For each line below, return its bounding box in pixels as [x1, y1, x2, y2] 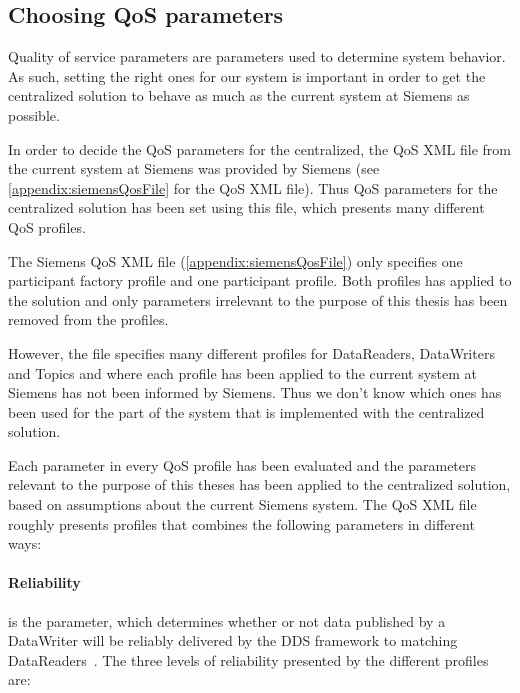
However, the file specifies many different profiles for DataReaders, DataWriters [8, 342, 495, 363]
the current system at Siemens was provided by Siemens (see [8, 158, 380, 179]
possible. [8, 104, 60, 125]
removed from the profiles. [8, 309, 169, 330]
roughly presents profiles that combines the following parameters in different [8, 513, 475, 534]
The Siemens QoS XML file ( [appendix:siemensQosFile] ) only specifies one [8, 250, 463, 271]
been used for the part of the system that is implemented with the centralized [8, 401, 485, 422]
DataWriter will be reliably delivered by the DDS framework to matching [8, 630, 458, 651]
